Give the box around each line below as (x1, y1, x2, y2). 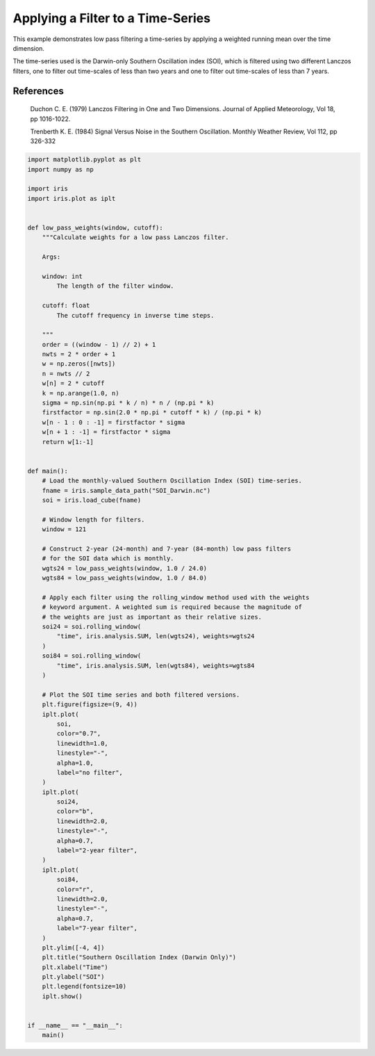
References (12, 85, 64, 97)
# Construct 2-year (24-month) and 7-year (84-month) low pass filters (42, 544, 292, 553)
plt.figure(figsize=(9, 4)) (42, 701, 138, 708)
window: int (42, 272, 83, 280)
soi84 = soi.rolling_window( (42, 652, 142, 660)
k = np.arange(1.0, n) (42, 389, 119, 397)
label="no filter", (56, 768, 123, 777)
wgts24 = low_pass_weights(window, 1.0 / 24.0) (42, 564, 208, 572)
